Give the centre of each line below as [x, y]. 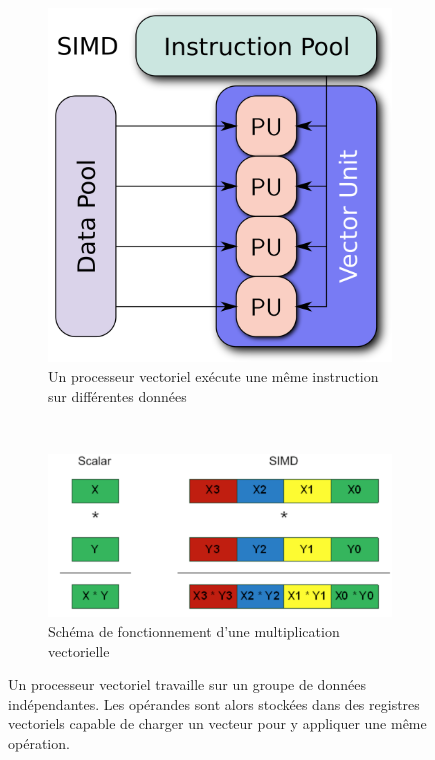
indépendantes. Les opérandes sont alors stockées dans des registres [214, 703]
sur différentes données [117, 395]
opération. [39, 742]
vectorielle [79, 650]
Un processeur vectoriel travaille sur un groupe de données [187, 684]
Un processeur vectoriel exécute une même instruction [213, 375]
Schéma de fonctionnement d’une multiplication [194, 630]
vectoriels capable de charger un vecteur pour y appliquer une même [217, 723]
